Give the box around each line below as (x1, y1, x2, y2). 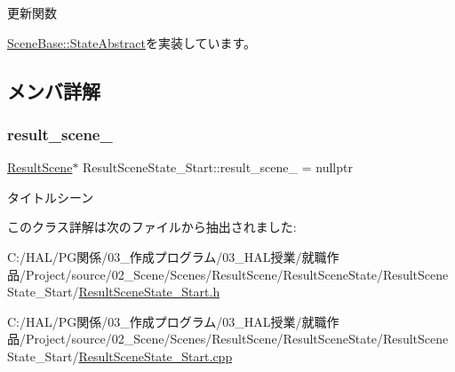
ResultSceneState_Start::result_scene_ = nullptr (83, 158, 353, 177)
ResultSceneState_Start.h (78, 282, 220, 301)
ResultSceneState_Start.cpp (78, 346, 233, 365)
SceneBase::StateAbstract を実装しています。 (7, 33, 257, 51)
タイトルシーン (7, 187, 94, 206)
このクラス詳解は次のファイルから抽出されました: (7, 218, 297, 236)
